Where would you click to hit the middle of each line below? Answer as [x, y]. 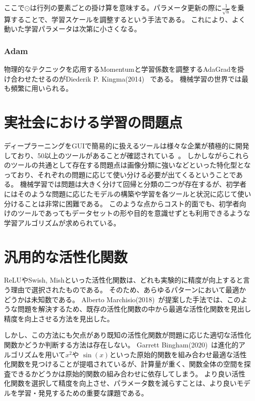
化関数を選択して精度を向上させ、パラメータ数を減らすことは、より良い [120, 383]
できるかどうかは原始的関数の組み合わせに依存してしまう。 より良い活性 [128, 373]
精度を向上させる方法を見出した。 [59, 318]
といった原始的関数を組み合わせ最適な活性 [178, 354]
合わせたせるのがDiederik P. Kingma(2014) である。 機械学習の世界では [126, 78]
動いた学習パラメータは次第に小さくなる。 [73, 29]
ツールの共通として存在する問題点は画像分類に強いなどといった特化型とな [131, 165]
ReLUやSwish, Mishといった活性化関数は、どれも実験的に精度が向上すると [124, 280]
